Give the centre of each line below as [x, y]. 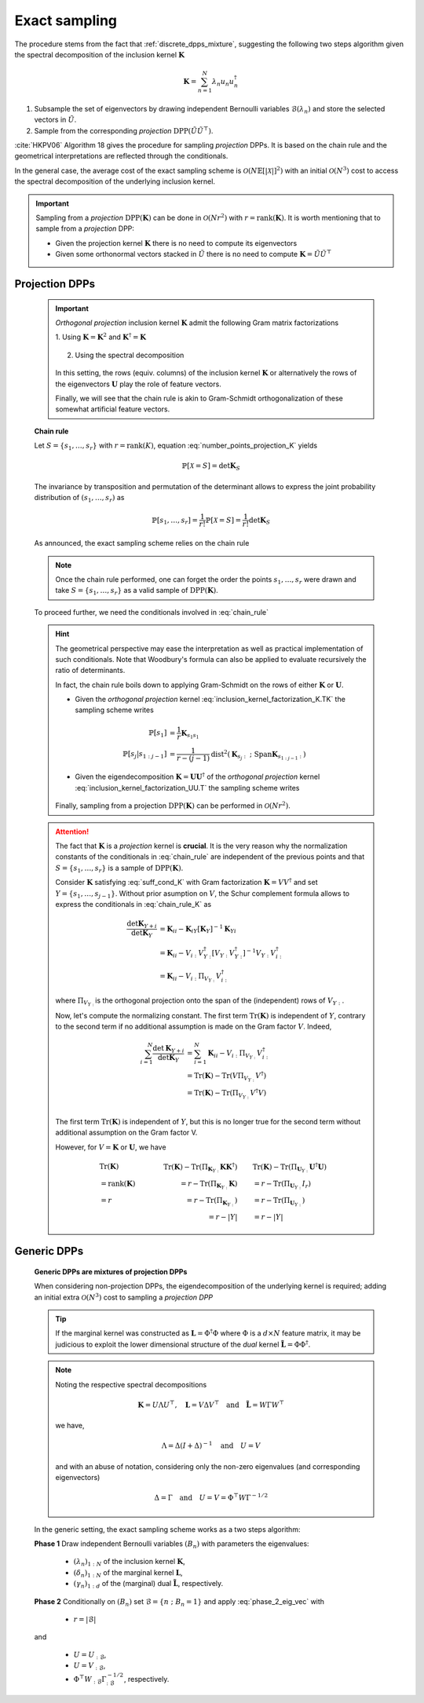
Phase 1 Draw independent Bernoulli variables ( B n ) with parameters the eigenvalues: [172, 1544]
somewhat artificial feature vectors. [113, 409]
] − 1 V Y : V [259, 953]
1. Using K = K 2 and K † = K [101, 336]
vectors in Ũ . [55, 120]
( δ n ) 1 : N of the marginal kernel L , [128, 1573]
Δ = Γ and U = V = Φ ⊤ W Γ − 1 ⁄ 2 [211, 1497]
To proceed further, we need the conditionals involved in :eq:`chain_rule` [152, 612]
